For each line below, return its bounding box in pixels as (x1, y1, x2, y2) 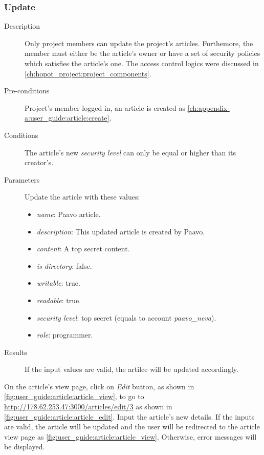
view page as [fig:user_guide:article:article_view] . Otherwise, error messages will (4, 431, 257, 442)
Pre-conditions (4, 85, 50, 96)
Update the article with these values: (25, 191, 140, 202)
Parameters (4, 174, 40, 185)
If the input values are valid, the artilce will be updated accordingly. (25, 364, 238, 374)
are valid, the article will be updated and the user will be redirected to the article (4, 421, 260, 432)
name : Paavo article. (36, 208, 101, 219)
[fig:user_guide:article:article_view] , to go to (4, 391, 144, 402)
